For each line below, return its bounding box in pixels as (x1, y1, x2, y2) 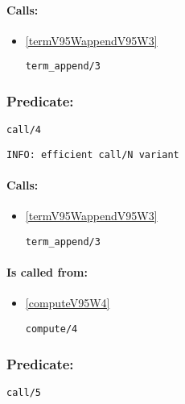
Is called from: (6, 264, 88, 281)
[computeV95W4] (25, 294, 110, 311)
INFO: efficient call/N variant (6, 148, 179, 160)
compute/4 (25, 323, 78, 335)
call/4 (6, 124, 41, 136)
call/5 (6, 386, 41, 398)
